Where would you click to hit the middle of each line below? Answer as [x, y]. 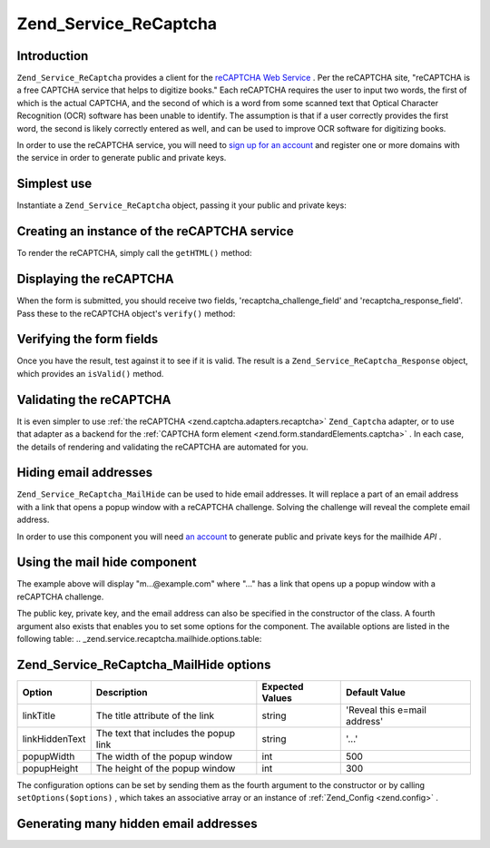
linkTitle [39, 715]
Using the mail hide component [107, 562]
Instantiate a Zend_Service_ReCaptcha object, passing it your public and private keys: [181, 205]
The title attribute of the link [155, 715]
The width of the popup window [164, 756]
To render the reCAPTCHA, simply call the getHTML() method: [134, 253]
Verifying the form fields [88, 339]
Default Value [375, 692]
